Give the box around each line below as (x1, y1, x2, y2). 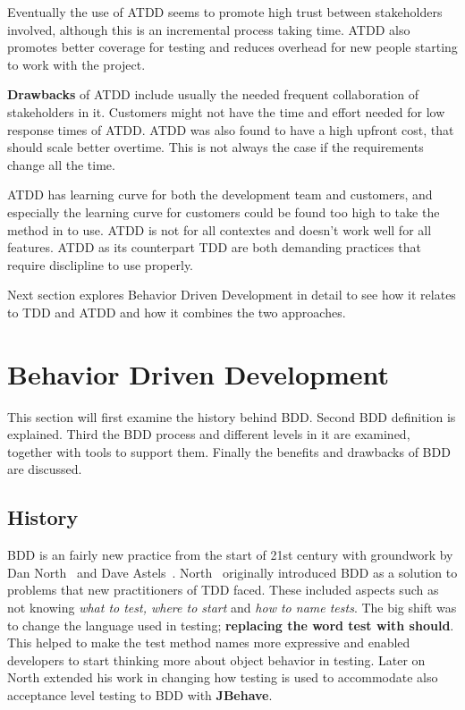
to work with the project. (7, 55, 146, 73)
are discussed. (7, 460, 82, 478)
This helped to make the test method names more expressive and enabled (7, 633, 410, 652)
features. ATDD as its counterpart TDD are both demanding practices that (7, 238, 421, 257)
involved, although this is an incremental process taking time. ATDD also (7, 20, 410, 38)
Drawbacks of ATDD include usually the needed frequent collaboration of (7, 85, 418, 104)
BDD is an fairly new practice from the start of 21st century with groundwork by (7, 545, 453, 564)
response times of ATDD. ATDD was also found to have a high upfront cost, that (7, 120, 454, 139)
